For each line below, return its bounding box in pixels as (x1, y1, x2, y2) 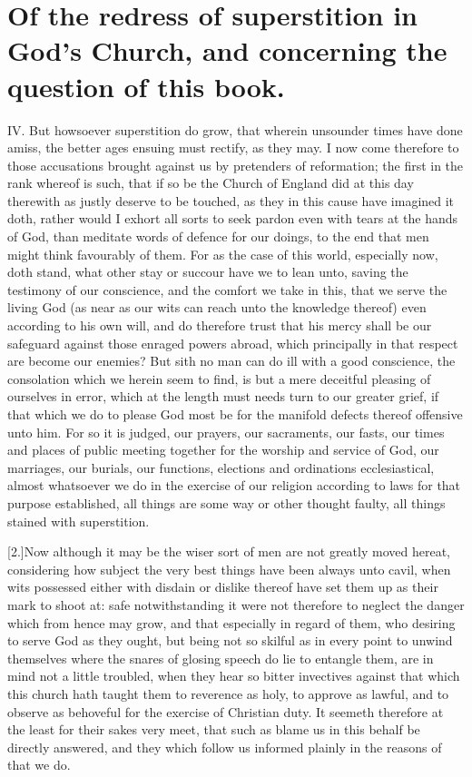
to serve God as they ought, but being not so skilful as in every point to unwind (7, 631, 453, 650)
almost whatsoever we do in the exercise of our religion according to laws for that (7, 476, 461, 495)
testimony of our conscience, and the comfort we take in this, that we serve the (7, 280, 447, 299)
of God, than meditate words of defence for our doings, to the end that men (7, 227, 429, 246)
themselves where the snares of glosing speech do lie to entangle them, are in (7, 648, 434, 667)
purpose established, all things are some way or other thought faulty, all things (7, 493, 446, 512)
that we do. (7, 755, 71, 774)
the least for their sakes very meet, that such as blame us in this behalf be (7, 720, 420, 739)
